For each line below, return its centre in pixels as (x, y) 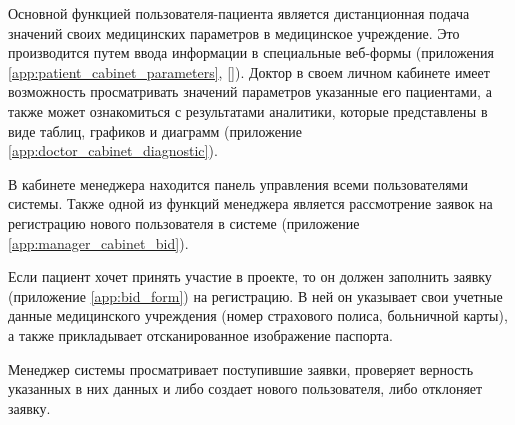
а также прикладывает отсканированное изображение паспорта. (200, 334)
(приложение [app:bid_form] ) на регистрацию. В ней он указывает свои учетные (255, 295)
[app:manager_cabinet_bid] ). (98, 242)
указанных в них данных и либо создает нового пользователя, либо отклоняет (245, 388)
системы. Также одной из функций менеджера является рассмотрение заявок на (250, 203)
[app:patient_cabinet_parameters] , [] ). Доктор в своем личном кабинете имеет (249, 71)
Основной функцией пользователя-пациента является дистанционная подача (239, 13)
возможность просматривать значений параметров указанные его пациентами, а (250, 91)
